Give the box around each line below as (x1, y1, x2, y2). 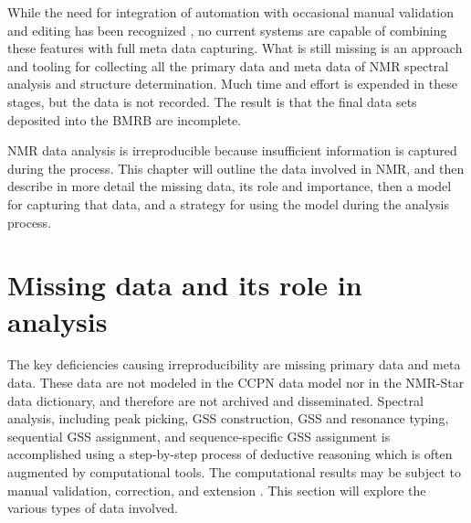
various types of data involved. (7, 498, 178, 518)
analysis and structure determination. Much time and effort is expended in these (7, 74, 457, 93)
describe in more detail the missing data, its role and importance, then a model (7, 176, 452, 196)
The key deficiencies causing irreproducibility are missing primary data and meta (7, 355, 461, 374)
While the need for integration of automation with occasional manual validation (7, 3, 455, 21)
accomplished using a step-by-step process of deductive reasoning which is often (7, 444, 453, 464)
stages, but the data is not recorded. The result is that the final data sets (7, 91, 417, 111)
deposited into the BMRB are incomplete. (7, 110, 242, 129)
